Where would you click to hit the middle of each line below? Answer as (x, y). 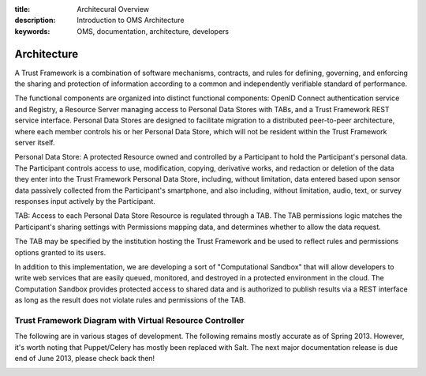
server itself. (35, 143)
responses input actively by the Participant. (85, 201)
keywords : (32, 31)
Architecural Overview (113, 9)
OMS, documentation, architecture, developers (153, 31)
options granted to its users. (60, 252)
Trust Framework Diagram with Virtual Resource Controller (129, 320)
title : (22, 9)
